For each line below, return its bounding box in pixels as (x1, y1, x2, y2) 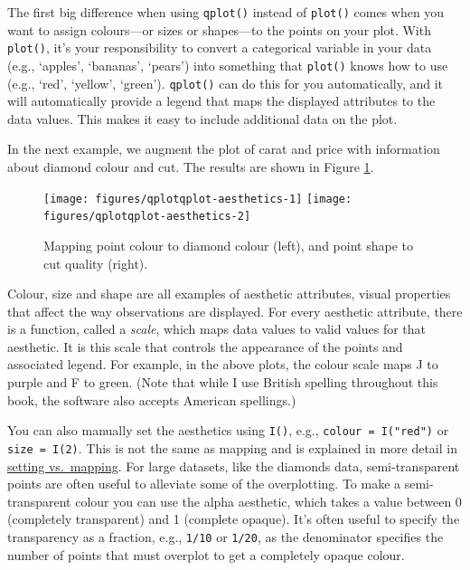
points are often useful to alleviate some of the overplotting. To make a (7, 474, 401, 493)
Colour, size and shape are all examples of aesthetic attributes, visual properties (7, 284, 451, 303)
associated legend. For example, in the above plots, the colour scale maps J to (7, 355, 438, 374)
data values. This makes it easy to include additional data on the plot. (7, 109, 398, 128)
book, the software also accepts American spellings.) (7, 390, 296, 409)
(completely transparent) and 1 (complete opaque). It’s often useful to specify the (7, 509, 460, 528)
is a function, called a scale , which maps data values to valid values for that (7, 319, 426, 338)
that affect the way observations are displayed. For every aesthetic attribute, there (7, 301, 463, 320)
